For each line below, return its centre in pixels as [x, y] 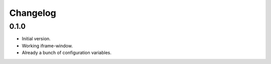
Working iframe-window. [47, 46]
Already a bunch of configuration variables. [67, 53]
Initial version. [36, 39]
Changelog [33, 13]
